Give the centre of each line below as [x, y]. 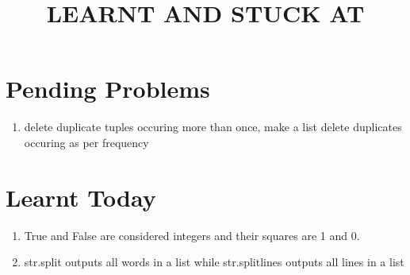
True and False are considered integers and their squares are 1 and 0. [192, 235]
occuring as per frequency [86, 142]
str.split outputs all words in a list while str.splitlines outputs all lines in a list [214, 262]
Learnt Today [81, 197]
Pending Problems [108, 89]
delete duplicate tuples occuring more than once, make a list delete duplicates [213, 127]
